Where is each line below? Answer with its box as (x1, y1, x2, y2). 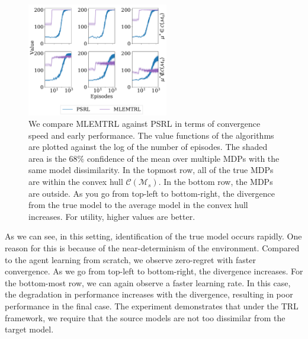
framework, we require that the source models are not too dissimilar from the (5, 311, 285, 324)
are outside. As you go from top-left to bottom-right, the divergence (28, 187, 275, 199)
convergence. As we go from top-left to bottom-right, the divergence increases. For (5, 265, 303, 277)
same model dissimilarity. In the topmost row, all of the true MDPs (28, 164, 274, 176)
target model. (5, 323, 54, 335)
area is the (28, 152, 66, 164)
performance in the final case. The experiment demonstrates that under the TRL (5, 300, 299, 312)
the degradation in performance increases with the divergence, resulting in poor (5, 288, 293, 300)
